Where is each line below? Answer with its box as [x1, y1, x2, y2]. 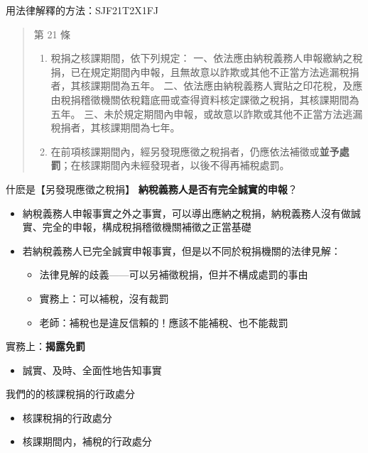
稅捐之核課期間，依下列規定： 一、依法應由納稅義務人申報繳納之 [50, 50, 353, 65]
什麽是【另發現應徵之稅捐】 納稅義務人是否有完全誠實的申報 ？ [6, 181, 298, 196]
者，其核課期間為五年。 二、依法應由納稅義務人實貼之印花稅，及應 [50, 78, 363, 93]
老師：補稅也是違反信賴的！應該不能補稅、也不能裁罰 [39, 315, 288, 329]
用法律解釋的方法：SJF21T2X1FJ [6, 3, 159, 17]
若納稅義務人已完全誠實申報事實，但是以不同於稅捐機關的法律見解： [22, 243, 341, 258]
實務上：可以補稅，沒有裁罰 [39, 290, 169, 305]
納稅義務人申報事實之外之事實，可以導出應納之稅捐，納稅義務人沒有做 [22, 205, 351, 220]
